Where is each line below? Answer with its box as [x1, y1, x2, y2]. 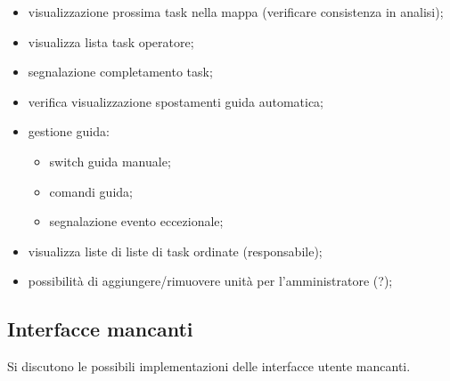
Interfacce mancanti [7, 315, 193, 343]
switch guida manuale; [49, 151, 171, 170]
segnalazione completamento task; [28, 62, 213, 81]
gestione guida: [28, 122, 110, 141]
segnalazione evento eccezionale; [49, 212, 224, 231]
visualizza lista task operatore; [28, 32, 194, 51]
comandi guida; [49, 182, 133, 200]
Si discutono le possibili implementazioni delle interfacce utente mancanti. [7, 357, 411, 376]
